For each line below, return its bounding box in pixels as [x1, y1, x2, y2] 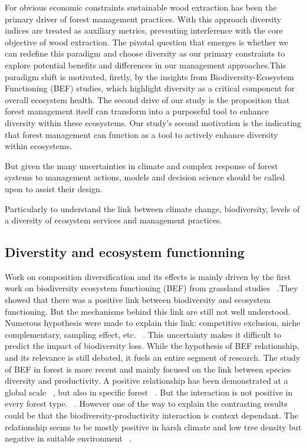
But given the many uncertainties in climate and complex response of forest [5, 159, 278, 172]
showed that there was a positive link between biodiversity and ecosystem [5, 294, 271, 306]
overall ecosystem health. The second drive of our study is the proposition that [5, 93, 290, 106]
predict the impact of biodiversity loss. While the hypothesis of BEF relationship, [5, 340, 300, 352]
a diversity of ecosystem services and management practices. [5, 214, 222, 226]
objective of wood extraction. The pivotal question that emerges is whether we [5, 35, 288, 48]
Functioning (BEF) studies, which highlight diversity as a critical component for [5, 82, 295, 94]
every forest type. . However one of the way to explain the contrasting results [5, 397, 288, 410]
